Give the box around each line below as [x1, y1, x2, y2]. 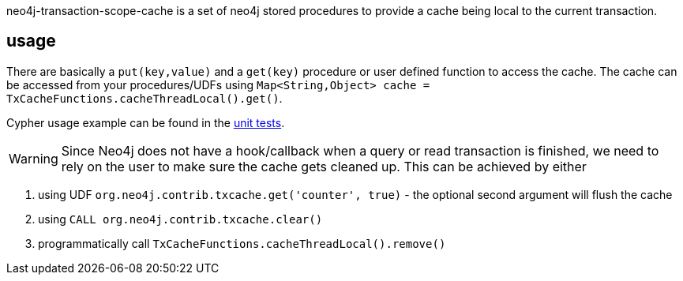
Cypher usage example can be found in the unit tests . [6, 115, 285, 129]
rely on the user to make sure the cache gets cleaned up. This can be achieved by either [61, 158, 587, 174]
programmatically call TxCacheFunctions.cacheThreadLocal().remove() [38, 236, 446, 250]
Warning [9, 150, 58, 167]
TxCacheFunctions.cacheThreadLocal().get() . [6, 91, 283, 105]
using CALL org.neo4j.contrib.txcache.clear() [38, 212, 323, 226]
